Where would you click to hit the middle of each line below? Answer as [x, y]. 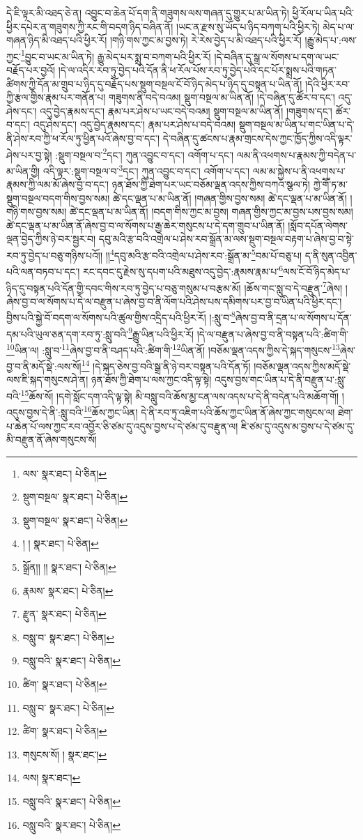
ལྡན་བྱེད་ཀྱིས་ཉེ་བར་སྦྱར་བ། [51, 239]
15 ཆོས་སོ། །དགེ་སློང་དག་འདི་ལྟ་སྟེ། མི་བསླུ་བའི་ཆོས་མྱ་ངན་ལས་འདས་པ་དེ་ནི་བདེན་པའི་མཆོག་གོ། [180, 395]
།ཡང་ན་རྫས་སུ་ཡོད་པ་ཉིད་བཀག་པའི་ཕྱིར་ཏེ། [248, 26]
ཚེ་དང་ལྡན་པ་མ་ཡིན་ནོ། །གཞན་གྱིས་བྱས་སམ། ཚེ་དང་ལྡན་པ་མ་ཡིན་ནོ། [230, 198]
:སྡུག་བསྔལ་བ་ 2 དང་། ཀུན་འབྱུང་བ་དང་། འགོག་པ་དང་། [145, 153]
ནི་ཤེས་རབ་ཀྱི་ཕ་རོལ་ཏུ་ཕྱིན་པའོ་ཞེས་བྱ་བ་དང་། [83, 138]
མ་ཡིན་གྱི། [23, 170]
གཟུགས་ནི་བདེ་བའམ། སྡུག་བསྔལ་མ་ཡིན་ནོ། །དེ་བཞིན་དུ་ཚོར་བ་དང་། [222, 97]
